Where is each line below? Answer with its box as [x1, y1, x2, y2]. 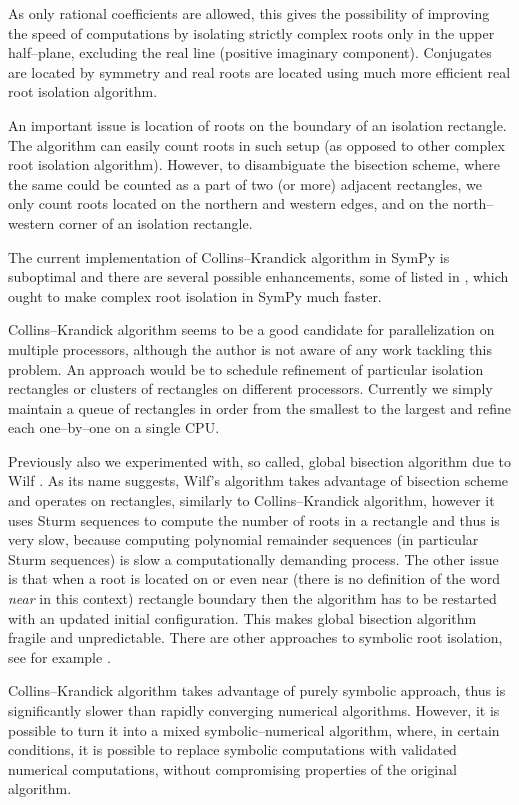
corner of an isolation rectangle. [59, 212, 253, 233]
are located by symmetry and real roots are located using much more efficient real [8, 61, 511, 82]
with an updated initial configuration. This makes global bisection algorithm [8, 607, 477, 628]
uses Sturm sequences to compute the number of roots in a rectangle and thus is [8, 509, 500, 530]
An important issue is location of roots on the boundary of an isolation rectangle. [8, 114, 507, 135]
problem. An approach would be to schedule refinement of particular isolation [8, 358, 484, 379]
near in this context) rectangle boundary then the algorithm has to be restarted [8, 588, 497, 609]
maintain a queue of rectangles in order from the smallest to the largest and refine [8, 397, 511, 418]
